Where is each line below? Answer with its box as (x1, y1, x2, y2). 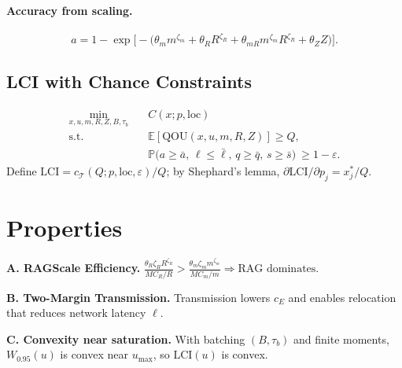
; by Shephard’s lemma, (166, 163, 280, 179)
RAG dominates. (238, 263, 319, 275)
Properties (6, 212, 123, 244)
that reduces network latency (6, 304, 146, 321)
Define (6, 163, 37, 179)
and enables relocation (288, 289, 396, 305)
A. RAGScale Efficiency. (6, 259, 141, 276)
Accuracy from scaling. (6, 2, 133, 18)
